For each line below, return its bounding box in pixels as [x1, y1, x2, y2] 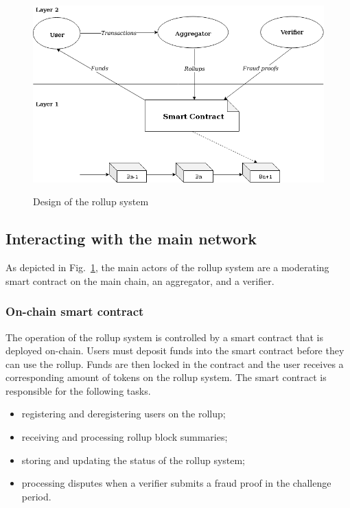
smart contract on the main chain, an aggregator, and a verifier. [5, 273, 275, 288]
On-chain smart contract [5, 303, 144, 320]
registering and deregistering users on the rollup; [21, 406, 226, 421]
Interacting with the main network [5, 228, 257, 249]
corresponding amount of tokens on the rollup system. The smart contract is [5, 370, 327, 384]
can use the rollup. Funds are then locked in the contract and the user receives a [5, 356, 344, 371]
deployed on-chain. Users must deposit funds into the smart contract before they [5, 343, 345, 358]
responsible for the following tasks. [5, 383, 151, 397]
